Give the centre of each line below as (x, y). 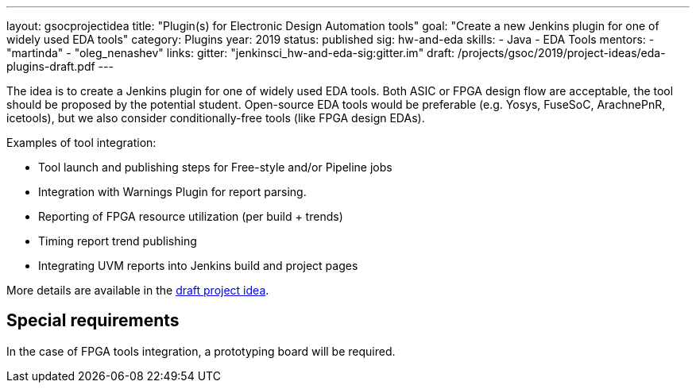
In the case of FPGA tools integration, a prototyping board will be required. (201, 351)
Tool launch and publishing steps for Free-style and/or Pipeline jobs (215, 167)
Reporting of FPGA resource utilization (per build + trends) (191, 216)
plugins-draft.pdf (51, 66)
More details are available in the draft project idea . (138, 290)
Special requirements (93, 321)
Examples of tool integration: (81, 143)
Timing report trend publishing (118, 241)
